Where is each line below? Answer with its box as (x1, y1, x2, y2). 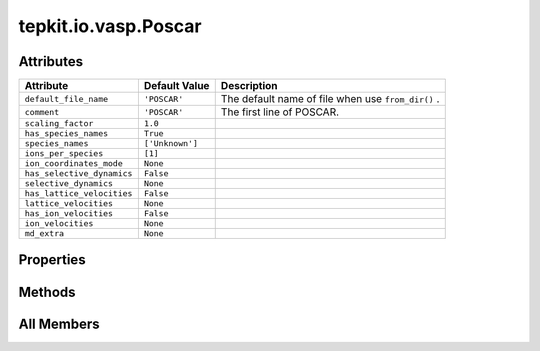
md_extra (24, 228, 65, 239)
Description (220, 79, 279, 93)
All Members (18, 315, 100, 332)
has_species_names (24, 128, 109, 139)
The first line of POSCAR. (220, 105, 340, 119)
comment (24, 106, 60, 117)
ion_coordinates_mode (24, 158, 124, 169)
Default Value (143, 79, 210, 93)
